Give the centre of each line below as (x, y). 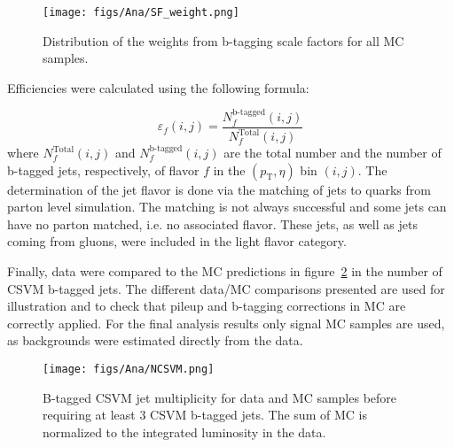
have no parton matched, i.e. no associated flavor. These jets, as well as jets (212, 223)
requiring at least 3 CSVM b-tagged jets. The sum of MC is (205, 415)
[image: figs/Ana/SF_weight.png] (141, 12)
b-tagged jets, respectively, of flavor (103, 170)
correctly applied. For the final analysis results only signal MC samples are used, (226, 323)
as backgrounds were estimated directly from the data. (155, 340)
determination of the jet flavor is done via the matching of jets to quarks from (219, 189)
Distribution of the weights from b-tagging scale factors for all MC (223, 40)
